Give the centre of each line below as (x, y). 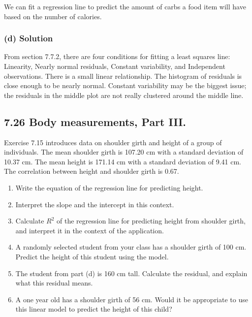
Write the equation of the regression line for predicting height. (109, 187)
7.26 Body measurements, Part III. (95, 121)
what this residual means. (54, 283)
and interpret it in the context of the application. (90, 230)
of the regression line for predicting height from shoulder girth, (151, 221)
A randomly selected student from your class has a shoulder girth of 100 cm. (131, 247)
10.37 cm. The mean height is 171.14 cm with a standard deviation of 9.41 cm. (123, 161)
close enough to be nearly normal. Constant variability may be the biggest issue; (125, 85)
